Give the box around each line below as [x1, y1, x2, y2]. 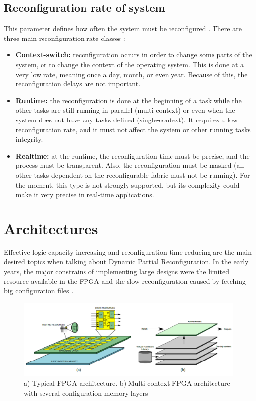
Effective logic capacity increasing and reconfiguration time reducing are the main [4, 246, 252, 257]
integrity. [15, 134, 43, 144]
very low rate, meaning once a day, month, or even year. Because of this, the [15, 69, 248, 79]
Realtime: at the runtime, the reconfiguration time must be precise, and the [15, 150, 250, 160]
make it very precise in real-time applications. [15, 189, 154, 200]
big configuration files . [4, 285, 74, 296]
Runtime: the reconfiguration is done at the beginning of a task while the [15, 95, 242, 105]
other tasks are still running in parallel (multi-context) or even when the [15, 105, 235, 115]
